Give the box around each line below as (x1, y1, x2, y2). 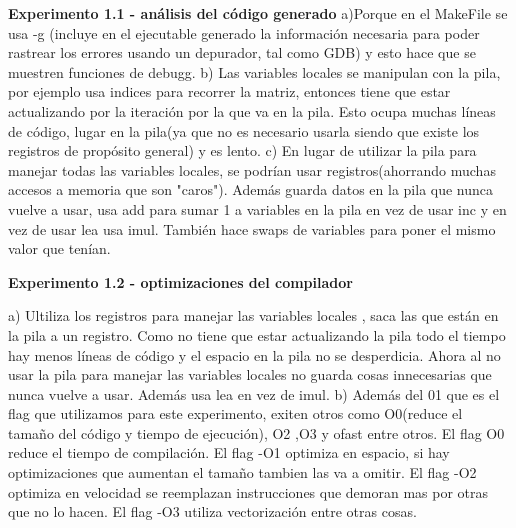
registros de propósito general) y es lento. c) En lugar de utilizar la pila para (8, 140, 477, 161)
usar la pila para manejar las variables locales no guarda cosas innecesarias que (8, 364, 492, 385)
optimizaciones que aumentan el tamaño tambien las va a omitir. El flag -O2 (8, 462, 477, 483)
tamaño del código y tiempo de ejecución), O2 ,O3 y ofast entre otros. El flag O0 (8, 422, 505, 443)
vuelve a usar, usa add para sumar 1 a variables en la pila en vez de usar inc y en (8, 198, 507, 219)
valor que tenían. (8, 238, 111, 259)
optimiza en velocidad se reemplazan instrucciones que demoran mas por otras (8, 481, 489, 502)
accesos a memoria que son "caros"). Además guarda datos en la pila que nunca (8, 179, 494, 200)
